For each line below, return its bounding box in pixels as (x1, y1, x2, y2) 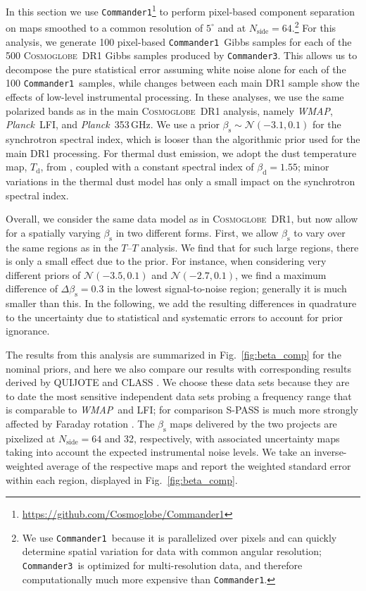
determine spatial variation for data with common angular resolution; (22, 544, 322, 559)
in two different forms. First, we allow (115, 225, 279, 239)
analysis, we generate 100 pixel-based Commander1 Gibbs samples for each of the (6, 34, 352, 49)
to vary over (294, 225, 346, 239)
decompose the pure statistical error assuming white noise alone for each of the (6, 61, 346, 76)
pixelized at (6, 430, 56, 445)
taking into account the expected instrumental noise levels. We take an (6, 444, 311, 459)
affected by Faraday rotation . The (6, 416, 155, 430)
